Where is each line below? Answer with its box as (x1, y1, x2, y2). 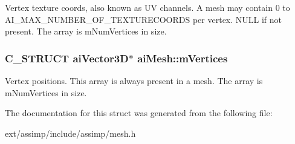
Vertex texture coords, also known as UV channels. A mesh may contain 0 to (5, 1, 290, 13)
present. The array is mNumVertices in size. (5, 25, 167, 38)
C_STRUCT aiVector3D (5, 50, 129, 65)
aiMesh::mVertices (137, 50, 228, 65)
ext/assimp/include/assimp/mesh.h (5, 126, 136, 139)
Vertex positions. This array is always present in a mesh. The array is (5, 74, 263, 87)
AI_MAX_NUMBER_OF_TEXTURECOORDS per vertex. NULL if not (5, 13, 282, 25)
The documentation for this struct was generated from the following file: (5, 106, 273, 119)
